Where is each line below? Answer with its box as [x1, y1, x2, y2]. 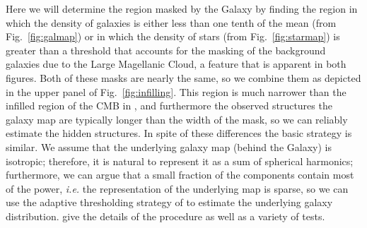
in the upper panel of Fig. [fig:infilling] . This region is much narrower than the [6, 84, 346, 99]
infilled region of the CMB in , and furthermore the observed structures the [6, 98, 332, 113]
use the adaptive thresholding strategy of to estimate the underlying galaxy [6, 195, 333, 210]
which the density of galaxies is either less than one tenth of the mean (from [6, 15, 337, 30]
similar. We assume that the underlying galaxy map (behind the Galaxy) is [6, 139, 332, 154]
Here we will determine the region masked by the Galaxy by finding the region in [6, 1, 358, 16]
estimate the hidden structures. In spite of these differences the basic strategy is [6, 126, 352, 140]
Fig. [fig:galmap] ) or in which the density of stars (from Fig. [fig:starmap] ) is [6, 29, 340, 44]
